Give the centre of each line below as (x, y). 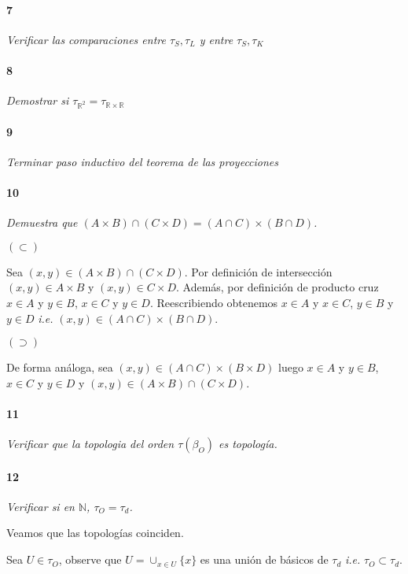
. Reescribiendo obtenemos (214, 302)
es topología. (248, 444)
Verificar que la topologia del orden (90, 444)
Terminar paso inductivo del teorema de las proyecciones (143, 161)
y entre (216, 39)
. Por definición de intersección (258, 271)
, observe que (90, 559)
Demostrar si (38, 100)
